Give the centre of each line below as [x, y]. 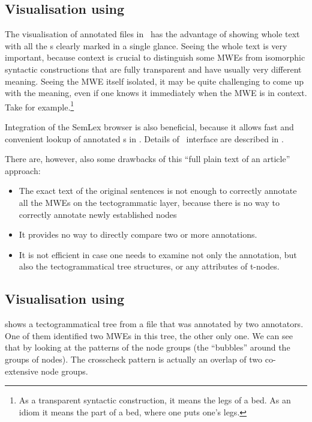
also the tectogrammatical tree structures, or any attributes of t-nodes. [149, 266]
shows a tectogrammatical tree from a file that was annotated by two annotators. [154, 324]
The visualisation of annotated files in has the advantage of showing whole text [152, 34]
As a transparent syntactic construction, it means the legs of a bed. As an [155, 400]
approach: [23, 170]
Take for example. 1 [40, 106]
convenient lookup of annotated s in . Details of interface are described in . [144, 138]
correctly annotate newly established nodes [98, 214]
